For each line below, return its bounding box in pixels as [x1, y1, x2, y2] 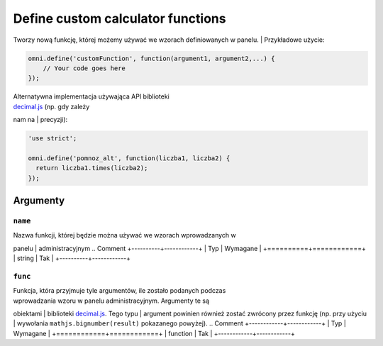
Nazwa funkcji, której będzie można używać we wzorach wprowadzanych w [13, 231, 237, 240]
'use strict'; [28, 135, 77, 143]
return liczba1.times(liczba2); [35, 164, 148, 172]
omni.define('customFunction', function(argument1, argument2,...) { [28, 54, 275, 62]
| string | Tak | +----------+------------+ [13, 254, 131, 262]
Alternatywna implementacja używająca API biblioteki [13, 92, 170, 101]
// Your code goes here [43, 64, 126, 72]
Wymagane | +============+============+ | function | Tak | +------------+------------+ [13, 329, 296, 337]
